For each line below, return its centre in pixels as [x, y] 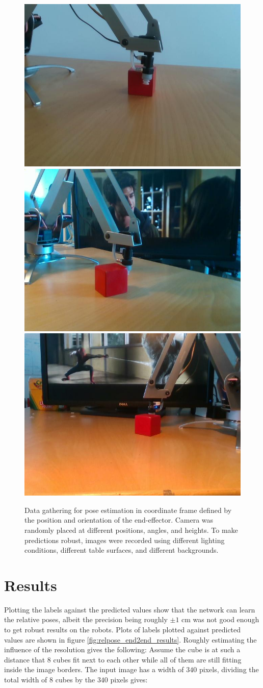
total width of [26, 680]
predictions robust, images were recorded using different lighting [125, 540]
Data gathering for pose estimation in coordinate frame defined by [128, 510]
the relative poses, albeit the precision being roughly [86, 619]
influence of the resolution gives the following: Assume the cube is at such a [122, 649]
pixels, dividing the [229, 669]
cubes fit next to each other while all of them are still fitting [147, 659]
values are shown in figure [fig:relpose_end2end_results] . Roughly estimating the [130, 639]
